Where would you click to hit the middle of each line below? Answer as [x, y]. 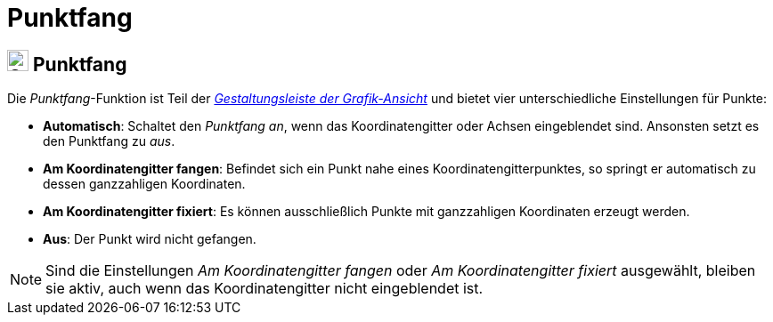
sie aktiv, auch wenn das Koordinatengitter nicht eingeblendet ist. [264, 289]
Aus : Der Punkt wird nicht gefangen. [150, 239]
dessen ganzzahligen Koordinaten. [144, 184]
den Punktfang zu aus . [109, 141]
